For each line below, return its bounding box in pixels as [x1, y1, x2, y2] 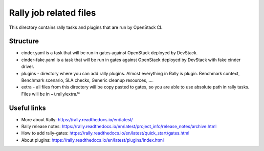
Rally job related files [9, 7, 96, 18]
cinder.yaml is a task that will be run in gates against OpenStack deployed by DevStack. [21, 50, 198, 56]
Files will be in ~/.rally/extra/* [21, 91, 80, 97]
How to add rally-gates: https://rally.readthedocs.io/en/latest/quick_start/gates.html [21, 130, 190, 136]
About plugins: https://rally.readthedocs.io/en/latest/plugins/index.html [21, 137, 164, 143]
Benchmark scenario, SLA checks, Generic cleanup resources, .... [21, 77, 154, 83]
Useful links [9, 104, 46, 112]
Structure [9, 37, 39, 45]
